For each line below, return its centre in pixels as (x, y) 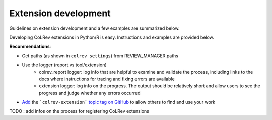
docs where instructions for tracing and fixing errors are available (107, 79)
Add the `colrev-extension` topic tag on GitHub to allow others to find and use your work (119, 102)
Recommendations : (30, 46)
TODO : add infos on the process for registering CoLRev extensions (79, 111)
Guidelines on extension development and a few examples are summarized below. (94, 28)
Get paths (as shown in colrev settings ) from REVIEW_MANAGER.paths (100, 56)
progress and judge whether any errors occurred (90, 93)
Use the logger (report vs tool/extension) (64, 65)
